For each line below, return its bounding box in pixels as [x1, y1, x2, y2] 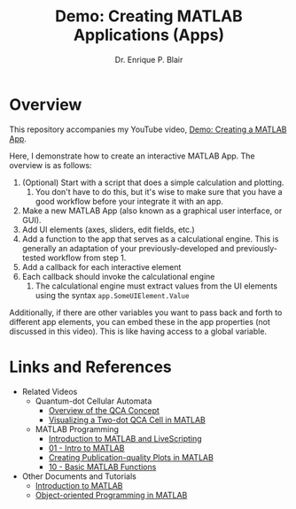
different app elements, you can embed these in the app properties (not [9, 316, 270, 327]
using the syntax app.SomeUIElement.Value [35, 289, 190, 300]
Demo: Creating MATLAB [54, 6, 244, 27]
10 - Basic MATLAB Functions [48, 461, 157, 472]
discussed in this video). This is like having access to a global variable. [9, 326, 268, 336]
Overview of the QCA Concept [48, 405, 160, 415]
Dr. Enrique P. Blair [114, 54, 183, 65]
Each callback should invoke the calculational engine [21, 271, 215, 281]
